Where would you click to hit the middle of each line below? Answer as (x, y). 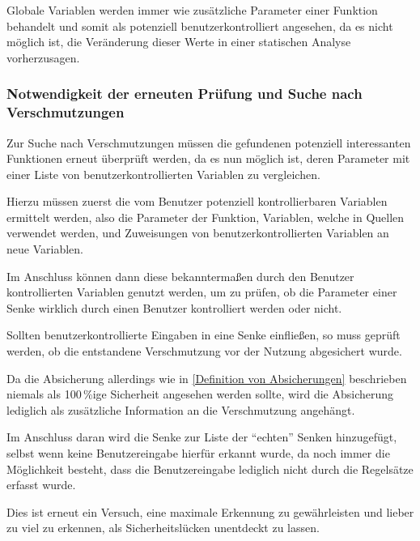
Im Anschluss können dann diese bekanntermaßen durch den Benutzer (180, 276)
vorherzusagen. (43, 57)
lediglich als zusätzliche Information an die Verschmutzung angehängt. (181, 409)
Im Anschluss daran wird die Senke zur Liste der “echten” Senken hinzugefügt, (202, 437)
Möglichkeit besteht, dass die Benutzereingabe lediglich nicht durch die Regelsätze (210, 469)
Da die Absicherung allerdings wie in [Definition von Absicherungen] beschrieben (207, 378)
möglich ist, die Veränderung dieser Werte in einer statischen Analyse (179, 42)
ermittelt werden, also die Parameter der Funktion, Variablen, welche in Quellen (206, 217)
